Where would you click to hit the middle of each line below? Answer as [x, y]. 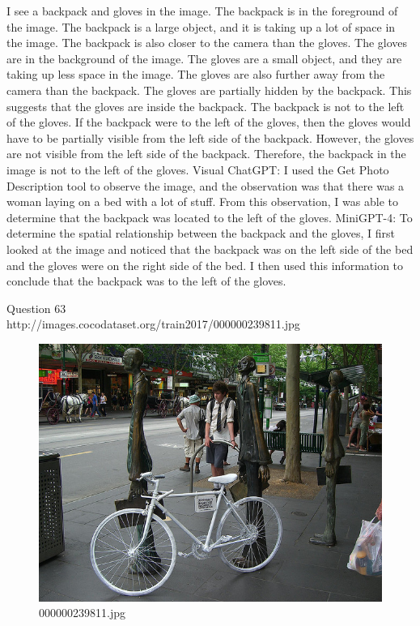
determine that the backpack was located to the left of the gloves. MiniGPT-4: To [210, 217]
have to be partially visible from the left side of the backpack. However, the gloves [210, 137]
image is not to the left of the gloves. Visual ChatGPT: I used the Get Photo [198, 169]
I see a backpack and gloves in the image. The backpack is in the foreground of [202, 11]
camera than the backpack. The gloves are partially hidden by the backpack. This [209, 90]
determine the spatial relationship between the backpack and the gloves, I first [201, 233]
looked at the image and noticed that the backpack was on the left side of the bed [210, 249]
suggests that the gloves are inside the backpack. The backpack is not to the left [206, 106]
